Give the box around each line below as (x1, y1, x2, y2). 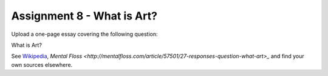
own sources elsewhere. (11, 61, 73, 68)
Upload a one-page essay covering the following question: (11, 30, 158, 38)
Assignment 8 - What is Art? (11, 9, 158, 22)
